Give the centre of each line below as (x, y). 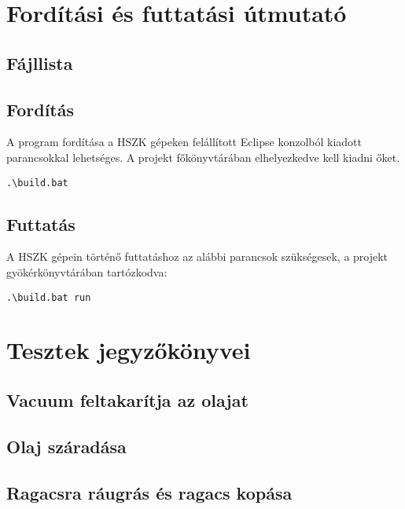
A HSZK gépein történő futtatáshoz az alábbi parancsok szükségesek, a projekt (197, 256)
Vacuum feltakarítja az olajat (127, 400)
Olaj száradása (66, 446)
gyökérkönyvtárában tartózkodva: (87, 272)
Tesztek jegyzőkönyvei (129, 350)
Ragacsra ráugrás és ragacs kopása (149, 492)
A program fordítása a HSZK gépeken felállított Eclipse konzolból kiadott (184, 142)
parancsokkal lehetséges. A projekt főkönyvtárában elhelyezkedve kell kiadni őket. (203, 157)
